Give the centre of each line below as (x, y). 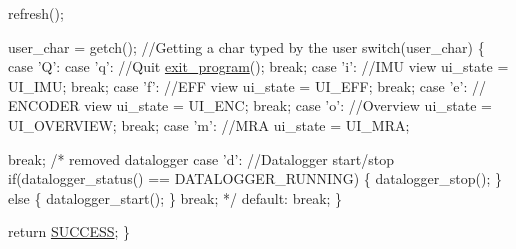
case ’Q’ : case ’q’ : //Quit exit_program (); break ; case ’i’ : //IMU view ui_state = (258, 66)
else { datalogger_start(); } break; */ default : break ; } (175, 197)
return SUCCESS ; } (69, 231)
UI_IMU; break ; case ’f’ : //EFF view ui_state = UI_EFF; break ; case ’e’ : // (247, 85)
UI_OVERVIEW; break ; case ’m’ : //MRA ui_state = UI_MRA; (209, 124)
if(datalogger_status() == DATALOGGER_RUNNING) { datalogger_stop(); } (255, 178)
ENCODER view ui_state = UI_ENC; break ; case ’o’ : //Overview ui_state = (250, 105)
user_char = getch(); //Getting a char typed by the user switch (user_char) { (246, 46)
